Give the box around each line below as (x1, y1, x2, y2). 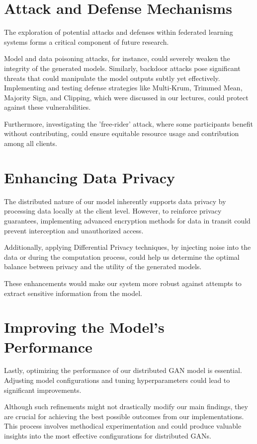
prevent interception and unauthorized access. (4, 225, 144, 235)
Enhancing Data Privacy (4, 167, 175, 187)
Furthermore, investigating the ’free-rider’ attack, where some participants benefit (4, 118, 253, 129)
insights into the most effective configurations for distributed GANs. (4, 431, 211, 441)
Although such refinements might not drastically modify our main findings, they (4, 401, 248, 412)
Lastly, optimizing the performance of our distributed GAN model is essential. (4, 365, 242, 375)
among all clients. (4, 138, 58, 148)
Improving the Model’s (4, 317, 165, 337)
